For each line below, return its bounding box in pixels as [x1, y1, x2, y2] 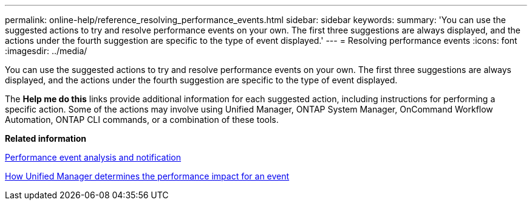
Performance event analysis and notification [5, 152, 182, 162]
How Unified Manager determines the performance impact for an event [5, 171, 290, 181]
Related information [5, 133, 87, 144]
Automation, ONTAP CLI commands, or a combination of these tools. [5, 114, 279, 125]
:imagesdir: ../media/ [5, 46, 87, 56]
